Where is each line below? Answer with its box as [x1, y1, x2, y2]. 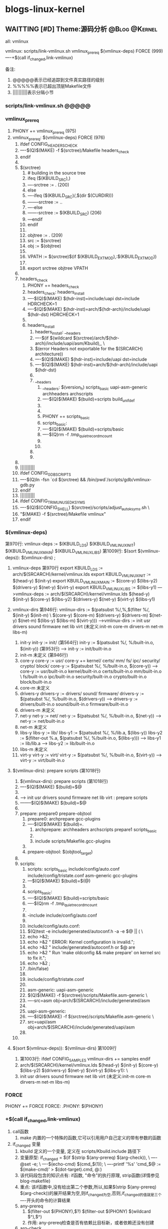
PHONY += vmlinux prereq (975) [12, 128, 77, 135]
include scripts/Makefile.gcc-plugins [35, 838, 111, 844]
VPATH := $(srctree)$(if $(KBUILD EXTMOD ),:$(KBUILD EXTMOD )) [27, 253, 157, 261]
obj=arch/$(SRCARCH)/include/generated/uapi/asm [27, 1024, 135, 1030]
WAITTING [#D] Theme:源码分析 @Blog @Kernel [5, 25, 157, 33]
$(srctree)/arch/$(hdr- [73, 335, 119, 341]
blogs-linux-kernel [5, 4, 85, 15]
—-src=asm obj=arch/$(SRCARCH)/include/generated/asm [27, 997, 150, 1003]
